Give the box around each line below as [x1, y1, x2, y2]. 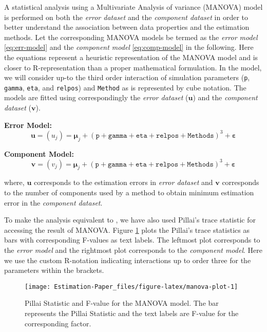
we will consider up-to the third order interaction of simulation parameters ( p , [4, 72, 250, 83]
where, [4, 177, 25, 188]
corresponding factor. [25, 318, 91, 328]
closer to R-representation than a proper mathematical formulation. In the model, [4, 62, 262, 72]
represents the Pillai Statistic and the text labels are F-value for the [25, 308, 239, 319]
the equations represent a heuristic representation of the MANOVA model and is [4, 51, 258, 62]
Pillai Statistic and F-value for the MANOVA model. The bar [25, 298, 219, 308]
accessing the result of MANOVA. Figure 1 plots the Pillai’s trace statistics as [4, 224, 250, 235]
